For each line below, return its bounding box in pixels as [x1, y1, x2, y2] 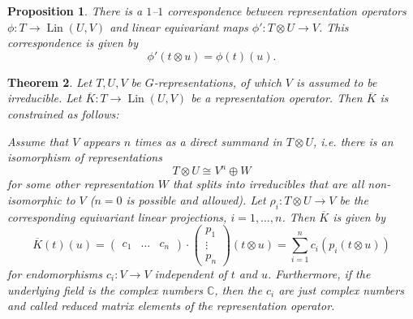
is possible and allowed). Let [126, 191, 266, 208]
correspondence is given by [7, 34, 139, 51]
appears [83, 132, 120, 149]
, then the [214, 281, 262, 298]
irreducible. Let [7, 89, 82, 106]
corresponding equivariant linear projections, [7, 208, 227, 225]
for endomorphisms [7, 265, 103, 282]
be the [339, 191, 368, 208]
